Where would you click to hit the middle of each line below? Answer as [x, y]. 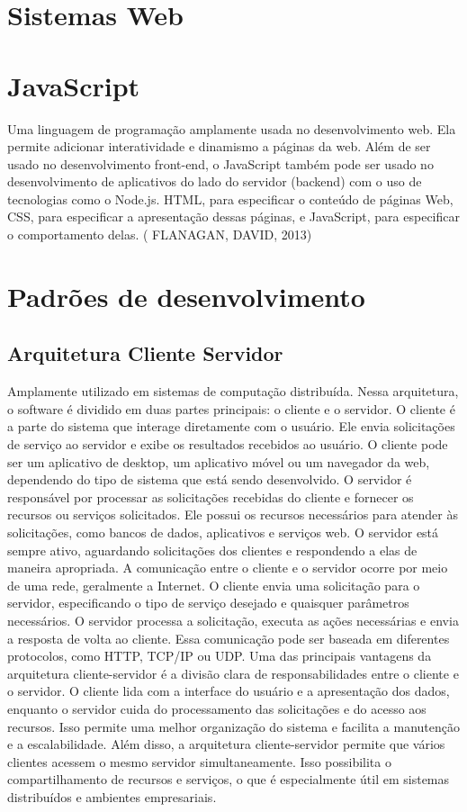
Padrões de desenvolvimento [186, 296]
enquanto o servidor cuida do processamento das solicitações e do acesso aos [217, 708]
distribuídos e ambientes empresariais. [112, 796]
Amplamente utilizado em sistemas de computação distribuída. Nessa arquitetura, [233, 391]
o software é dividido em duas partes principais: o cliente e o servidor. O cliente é [231, 408]
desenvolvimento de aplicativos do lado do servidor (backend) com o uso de [215, 181]
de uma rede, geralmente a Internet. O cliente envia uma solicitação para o [214, 585]
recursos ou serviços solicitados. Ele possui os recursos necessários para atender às [233, 514]
